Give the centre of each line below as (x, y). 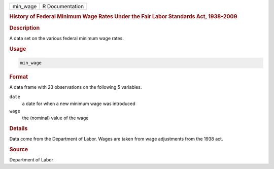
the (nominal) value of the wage (55, 118)
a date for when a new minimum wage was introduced (79, 104)
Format (19, 77)
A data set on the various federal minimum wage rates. (66, 38)
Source (19, 149)
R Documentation (63, 6)
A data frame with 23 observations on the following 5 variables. (76, 87)
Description (25, 28)
